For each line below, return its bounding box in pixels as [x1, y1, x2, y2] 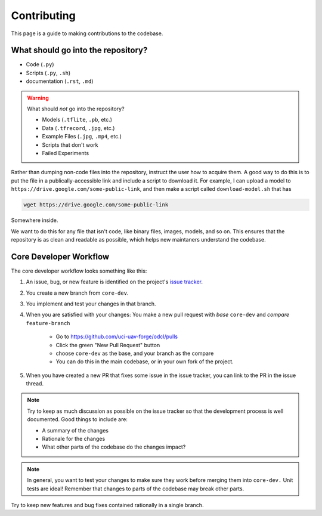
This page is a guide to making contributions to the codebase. [11, 30, 163, 37]
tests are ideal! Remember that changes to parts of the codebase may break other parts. [27, 485, 244, 492]
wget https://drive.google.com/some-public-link [23, 202, 169, 208]
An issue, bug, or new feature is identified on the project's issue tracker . [26, 278, 203, 286]
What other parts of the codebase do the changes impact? [42, 443, 186, 450]
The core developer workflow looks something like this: [11, 267, 147, 274]
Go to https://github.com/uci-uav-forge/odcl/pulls [55, 333, 178, 340]
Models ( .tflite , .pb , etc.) [42, 116, 113, 123]
